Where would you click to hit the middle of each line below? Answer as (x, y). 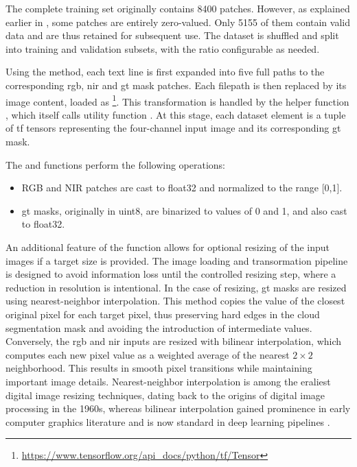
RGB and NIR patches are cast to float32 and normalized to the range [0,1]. (182, 188)
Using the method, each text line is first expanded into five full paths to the (165, 72)
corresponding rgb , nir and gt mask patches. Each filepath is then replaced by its (176, 85)
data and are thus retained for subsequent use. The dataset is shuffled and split (172, 35)
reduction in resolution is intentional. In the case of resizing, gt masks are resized (176, 287)
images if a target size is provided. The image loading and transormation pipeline (177, 260)
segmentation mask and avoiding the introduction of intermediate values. (159, 327)
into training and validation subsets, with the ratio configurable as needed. (163, 48)
